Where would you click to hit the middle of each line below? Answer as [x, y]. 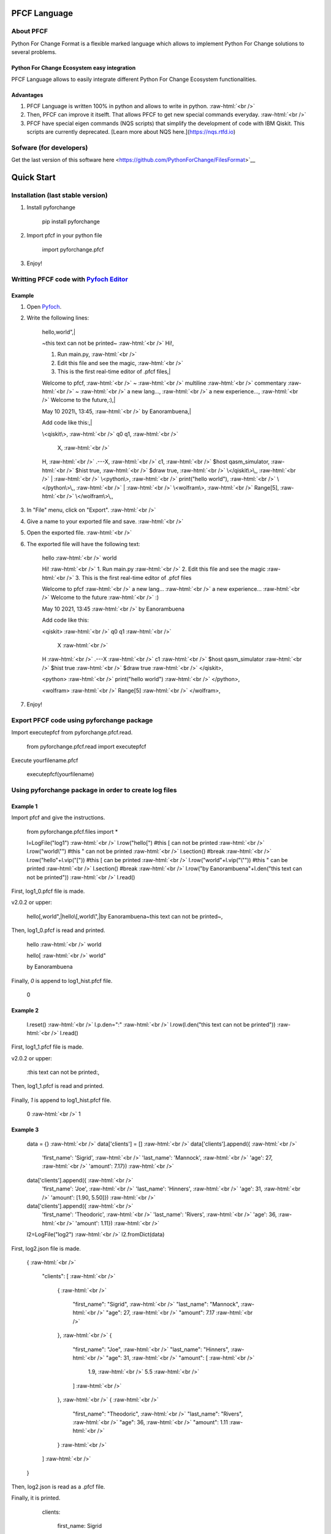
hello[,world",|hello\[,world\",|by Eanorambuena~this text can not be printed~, [125, 916]
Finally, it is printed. [36, 1498]
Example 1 [25, 806]
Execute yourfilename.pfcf [45, 760]
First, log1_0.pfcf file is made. [48, 891]
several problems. [34, 52]
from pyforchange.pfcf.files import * [72, 831]
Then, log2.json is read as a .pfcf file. [58, 1486]
